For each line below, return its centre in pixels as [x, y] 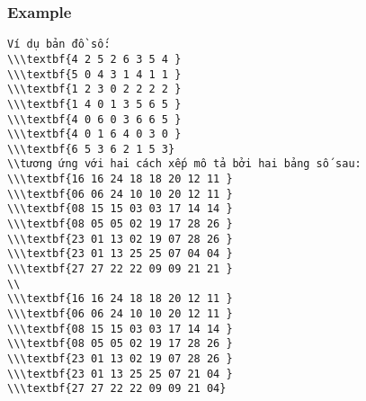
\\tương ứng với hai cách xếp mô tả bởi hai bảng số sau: [184, 164]
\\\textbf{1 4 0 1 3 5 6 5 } [94, 104]
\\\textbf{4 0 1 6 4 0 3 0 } [94, 134]
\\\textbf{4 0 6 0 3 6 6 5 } [94, 119]
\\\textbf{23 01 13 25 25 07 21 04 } [120, 374]
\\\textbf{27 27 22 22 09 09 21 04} [117, 389]
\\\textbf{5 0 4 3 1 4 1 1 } [94, 74]
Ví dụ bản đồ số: [59, 45]
